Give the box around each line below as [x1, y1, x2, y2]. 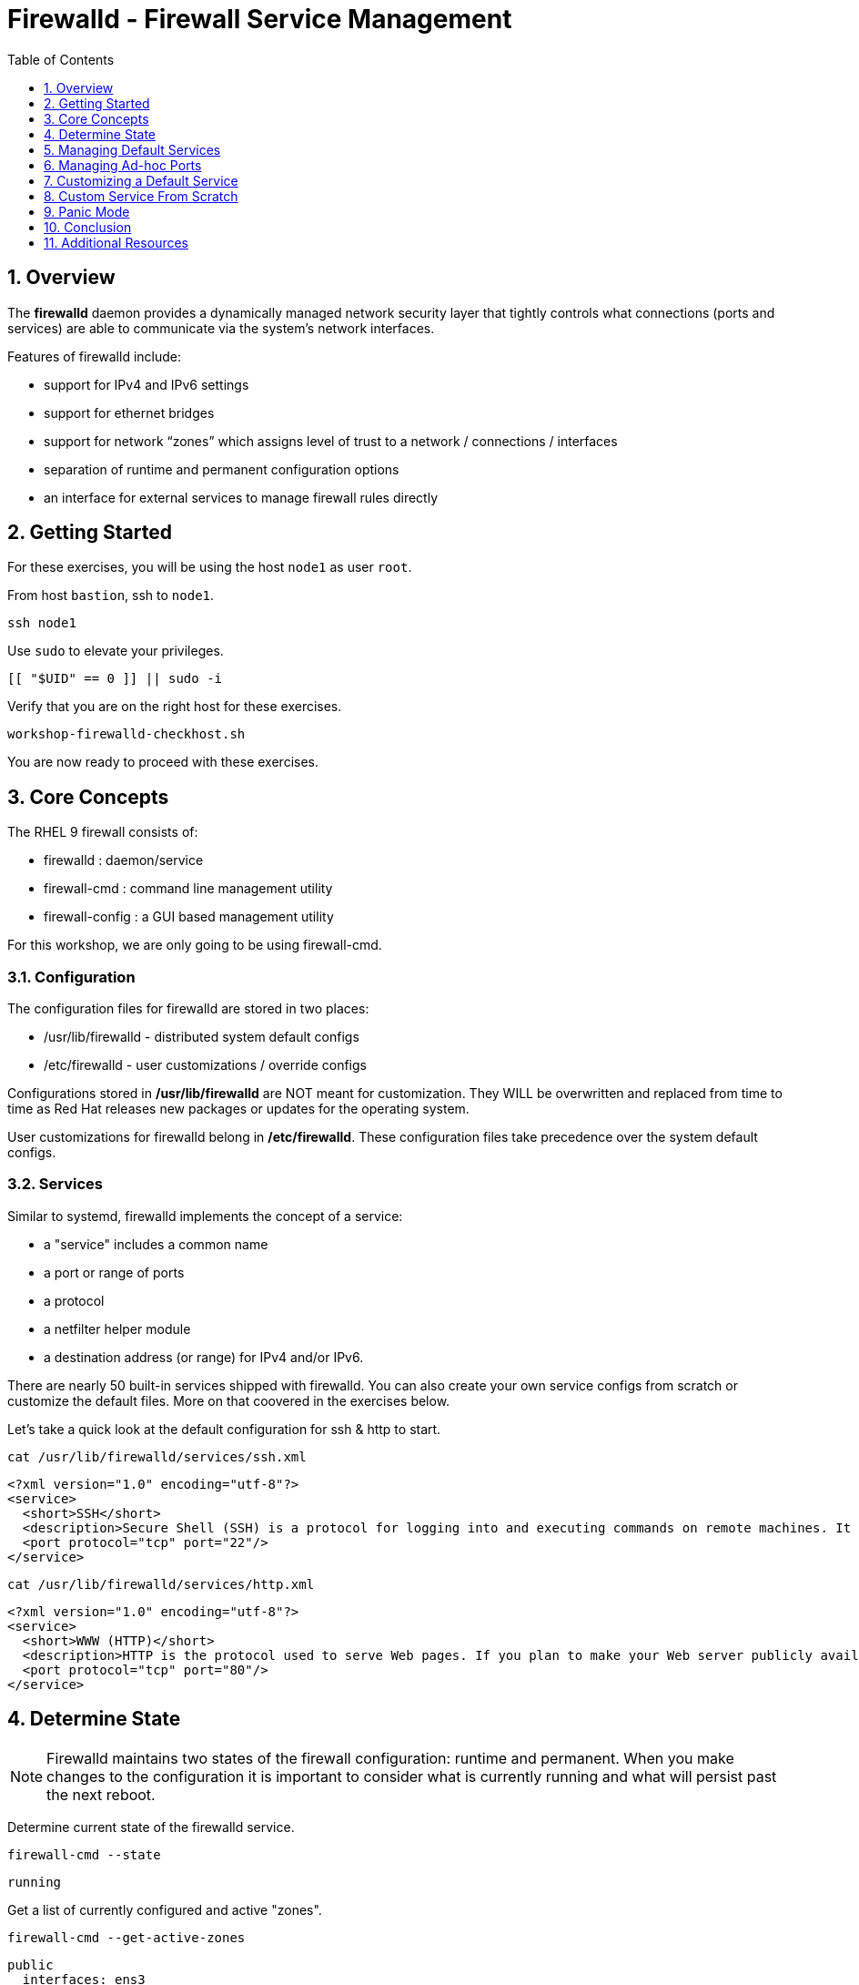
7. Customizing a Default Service [44, 172, 238, 188]
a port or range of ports [44, 1264, 185, 1280]
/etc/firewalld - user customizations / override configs [44, 1057, 367, 1074]
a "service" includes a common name [44, 1236, 268, 1252]
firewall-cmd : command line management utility [44, 881, 333, 897]
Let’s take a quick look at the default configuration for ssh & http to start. [7, 1420, 441, 1437]
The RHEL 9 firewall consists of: [7, 824, 198, 840]
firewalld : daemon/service [44, 852, 204, 869]
